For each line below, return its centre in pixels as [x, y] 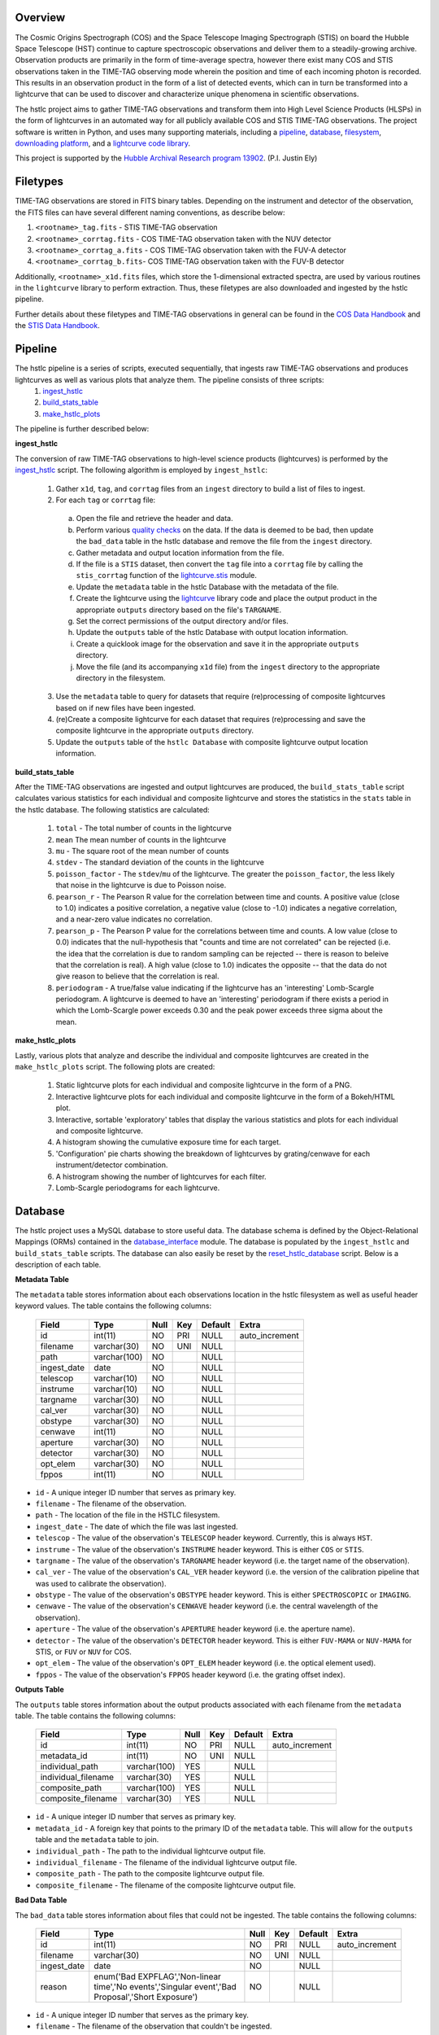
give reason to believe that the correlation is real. [137, 976]
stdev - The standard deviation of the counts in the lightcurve [160, 862]
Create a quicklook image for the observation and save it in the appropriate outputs [217, 644]
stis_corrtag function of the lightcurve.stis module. [167, 575]
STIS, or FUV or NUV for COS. [83, 1652]
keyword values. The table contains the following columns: [113, 1306]
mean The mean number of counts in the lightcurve [141, 839]
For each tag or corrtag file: [106, 500]
